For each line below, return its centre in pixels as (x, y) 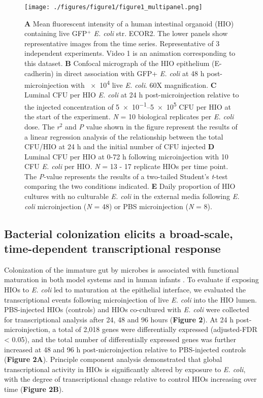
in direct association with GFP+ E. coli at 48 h (130, 73)
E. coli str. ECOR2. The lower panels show (161, 33)
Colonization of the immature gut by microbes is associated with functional (122, 269)
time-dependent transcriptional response (112, 248)
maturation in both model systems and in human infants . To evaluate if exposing (131, 279)
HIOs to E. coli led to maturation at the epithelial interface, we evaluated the (125, 290)
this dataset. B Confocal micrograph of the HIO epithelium (117, 63)
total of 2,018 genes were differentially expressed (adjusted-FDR (158, 329)
